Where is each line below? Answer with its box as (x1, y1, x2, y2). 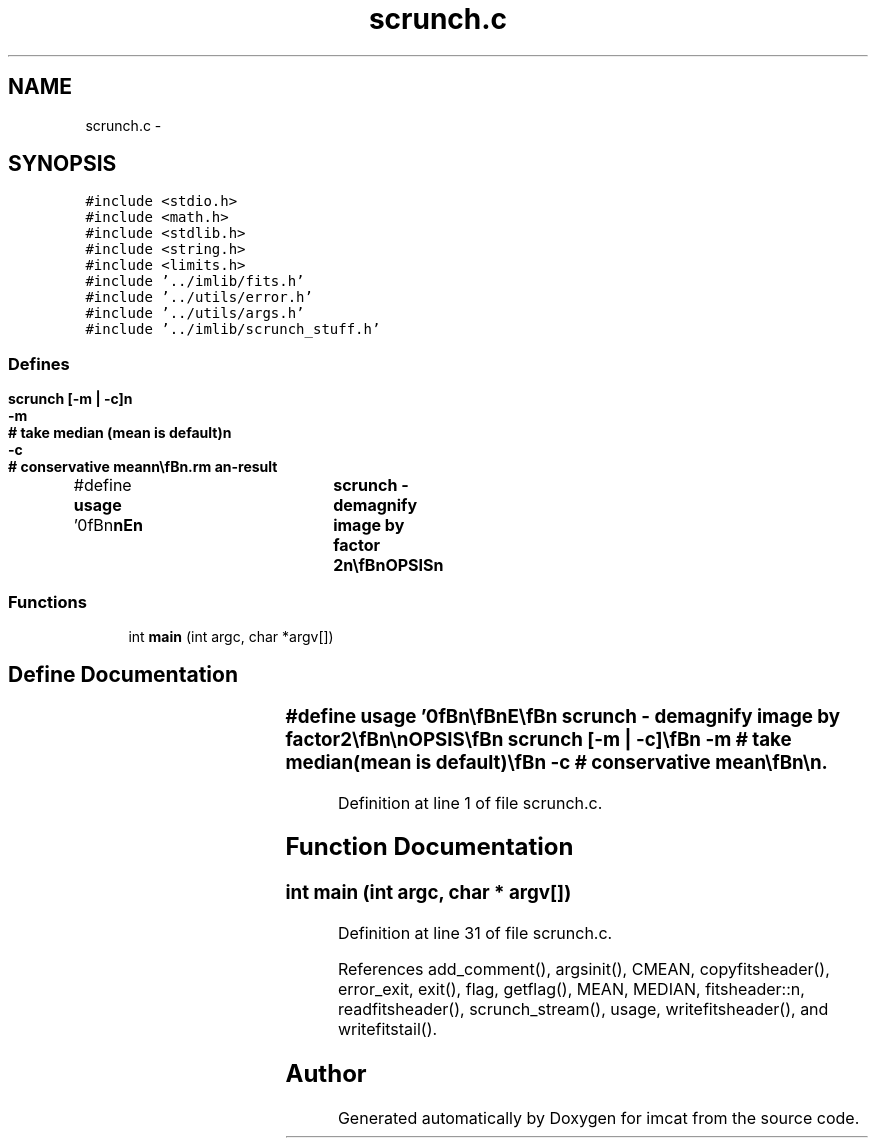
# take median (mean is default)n (8, 424, 232, 442)
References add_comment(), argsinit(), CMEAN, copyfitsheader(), (337, 959, 830, 980)
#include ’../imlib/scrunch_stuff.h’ (85, 321, 381, 338)
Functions (8, 591, 87, 612)
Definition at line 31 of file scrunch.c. (337, 923, 613, 944)
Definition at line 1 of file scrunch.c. (337, 792, 603, 813)
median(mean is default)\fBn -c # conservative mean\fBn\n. (285, 750, 828, 774)
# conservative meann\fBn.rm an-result (8, 458, 278, 476)
